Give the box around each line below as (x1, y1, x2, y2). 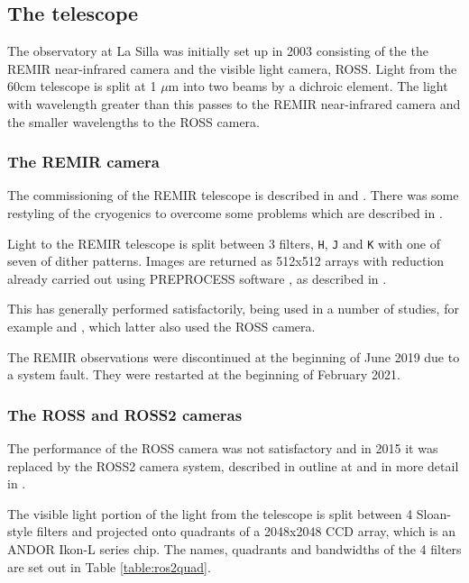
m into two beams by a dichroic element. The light (168, 77, 448, 96)
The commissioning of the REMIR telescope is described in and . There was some (7, 186, 459, 205)
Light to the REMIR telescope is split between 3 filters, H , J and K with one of (7, 233, 440, 252)
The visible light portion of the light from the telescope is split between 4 (7, 504, 413, 523)
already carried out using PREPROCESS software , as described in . (7, 269, 387, 287)
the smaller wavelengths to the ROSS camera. (7, 112, 260, 131)
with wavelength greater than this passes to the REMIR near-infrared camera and (7, 94, 461, 113)
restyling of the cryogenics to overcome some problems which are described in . (7, 203, 443, 222)
